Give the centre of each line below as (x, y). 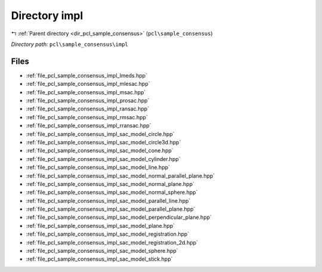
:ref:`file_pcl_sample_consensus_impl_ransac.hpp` (87, 109)
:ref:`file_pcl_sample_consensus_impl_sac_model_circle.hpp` (100, 134)
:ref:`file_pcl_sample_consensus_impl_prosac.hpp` (88, 101)
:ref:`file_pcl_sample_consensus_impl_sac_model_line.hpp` (98, 168)
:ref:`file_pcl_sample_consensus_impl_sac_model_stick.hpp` (99, 259)
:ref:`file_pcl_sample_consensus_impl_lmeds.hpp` (86, 75)
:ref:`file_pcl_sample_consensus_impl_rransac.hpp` (89, 126)
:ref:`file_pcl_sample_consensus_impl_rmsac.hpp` (87, 117)
